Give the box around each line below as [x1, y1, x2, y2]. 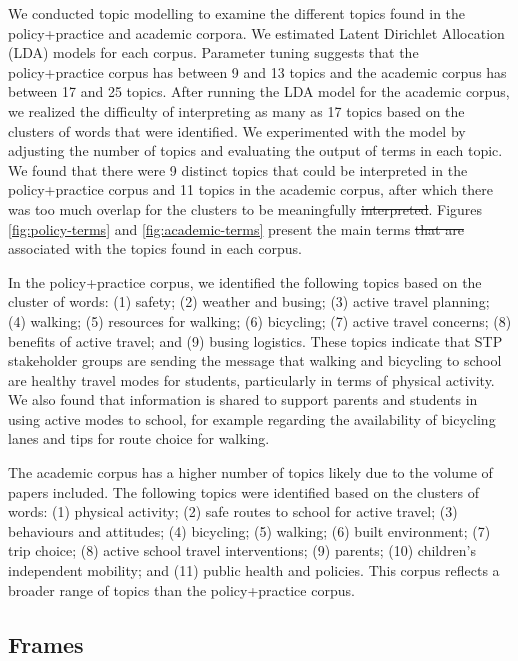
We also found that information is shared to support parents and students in [8, 389, 478, 410]
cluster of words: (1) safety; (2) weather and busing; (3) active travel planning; [8, 291, 490, 312]
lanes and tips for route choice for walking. [8, 428, 270, 449]
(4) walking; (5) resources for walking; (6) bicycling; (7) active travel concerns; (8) [8, 310, 512, 331]
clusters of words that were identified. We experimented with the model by [8, 120, 466, 141]
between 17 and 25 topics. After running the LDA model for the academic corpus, [8, 81, 510, 102]
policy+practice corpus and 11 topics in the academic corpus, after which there [8, 179, 493, 200]
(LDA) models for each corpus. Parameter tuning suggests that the [8, 42, 419, 63]
